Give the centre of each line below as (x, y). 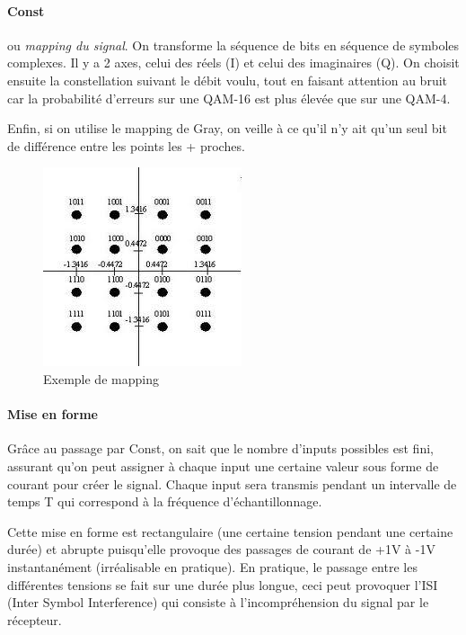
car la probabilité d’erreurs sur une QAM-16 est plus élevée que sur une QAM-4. (229, 98)
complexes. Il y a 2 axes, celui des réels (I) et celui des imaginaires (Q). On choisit (233, 63)
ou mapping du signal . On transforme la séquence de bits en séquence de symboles (233, 45)
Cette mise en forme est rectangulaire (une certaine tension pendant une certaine (230, 531)
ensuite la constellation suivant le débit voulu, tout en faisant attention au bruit (227, 80)
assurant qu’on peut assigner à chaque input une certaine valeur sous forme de (223, 465)
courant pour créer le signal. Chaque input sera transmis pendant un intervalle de (232, 483)
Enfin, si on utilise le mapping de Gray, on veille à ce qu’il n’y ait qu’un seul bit (227, 128)
